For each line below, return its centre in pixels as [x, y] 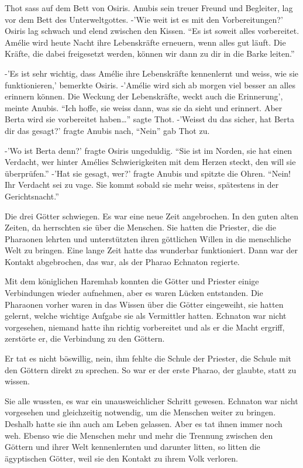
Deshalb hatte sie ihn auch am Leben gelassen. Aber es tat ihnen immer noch [144, 424]
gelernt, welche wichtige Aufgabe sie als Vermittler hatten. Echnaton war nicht [146, 316]
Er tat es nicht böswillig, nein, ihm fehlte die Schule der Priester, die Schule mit [148, 358]
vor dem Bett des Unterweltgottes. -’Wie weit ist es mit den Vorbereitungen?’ [144, 19]
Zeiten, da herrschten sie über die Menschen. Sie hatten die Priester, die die [140, 227]
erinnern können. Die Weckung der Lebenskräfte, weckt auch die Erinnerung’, [144, 96]
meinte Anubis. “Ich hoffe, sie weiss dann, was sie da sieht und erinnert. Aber [144, 107]
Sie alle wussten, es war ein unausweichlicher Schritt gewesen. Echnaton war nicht [151, 400]
